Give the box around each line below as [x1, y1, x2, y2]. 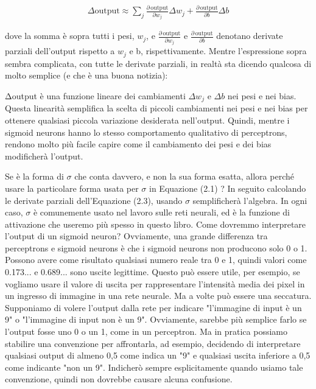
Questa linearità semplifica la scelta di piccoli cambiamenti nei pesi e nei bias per [5, 102, 308, 114]
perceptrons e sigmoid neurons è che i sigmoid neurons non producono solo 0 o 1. [5, 241, 307, 254]
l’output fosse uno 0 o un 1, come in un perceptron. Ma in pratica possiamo [5, 325, 288, 338]
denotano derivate [216, 29, 283, 42]
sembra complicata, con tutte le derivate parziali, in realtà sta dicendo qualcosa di [5, 57, 312, 69]
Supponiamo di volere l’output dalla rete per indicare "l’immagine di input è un [5, 301, 302, 314]
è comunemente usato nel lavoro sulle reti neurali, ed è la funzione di [33, 206, 290, 219]
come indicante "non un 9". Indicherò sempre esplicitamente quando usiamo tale [5, 360, 303, 373]
